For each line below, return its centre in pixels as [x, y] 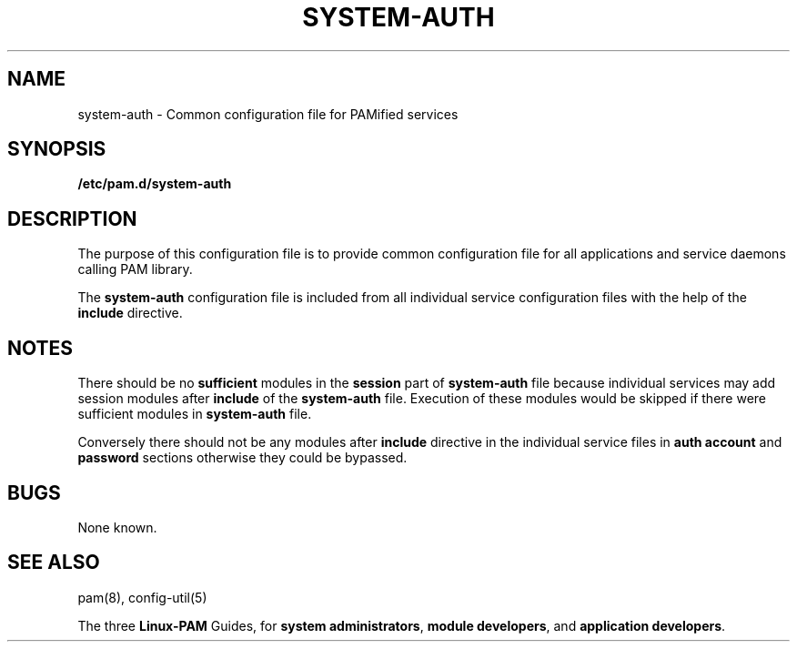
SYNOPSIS [57, 149]
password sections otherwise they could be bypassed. [242, 458]
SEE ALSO [54, 563]
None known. [117, 527]
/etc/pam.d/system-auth [155, 184]
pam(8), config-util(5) [142, 597]
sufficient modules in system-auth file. [195, 414]
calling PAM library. [135, 269]
